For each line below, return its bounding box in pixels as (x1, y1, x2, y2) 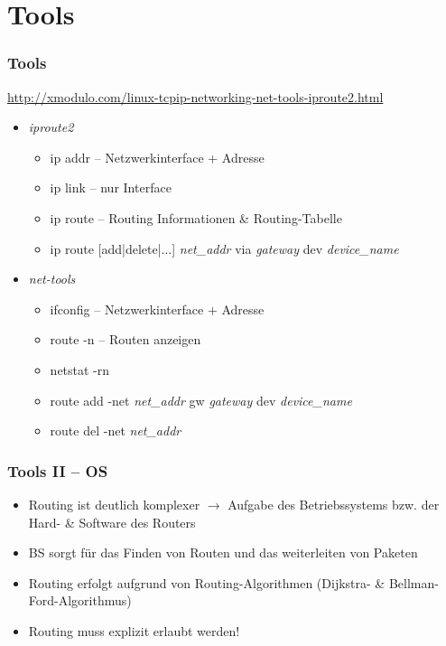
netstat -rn (50, 360, 110, 379)
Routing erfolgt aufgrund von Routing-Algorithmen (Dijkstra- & (28, 573, 386, 592)
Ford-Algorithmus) (28, 591, 132, 610)
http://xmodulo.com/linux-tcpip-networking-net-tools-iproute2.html (7, 87, 384, 106)
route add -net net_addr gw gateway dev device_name (50, 390, 352, 409)
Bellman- (388, 573, 439, 592)
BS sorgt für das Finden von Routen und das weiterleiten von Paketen (28, 543, 418, 562)
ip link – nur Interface (50, 178, 172, 197)
